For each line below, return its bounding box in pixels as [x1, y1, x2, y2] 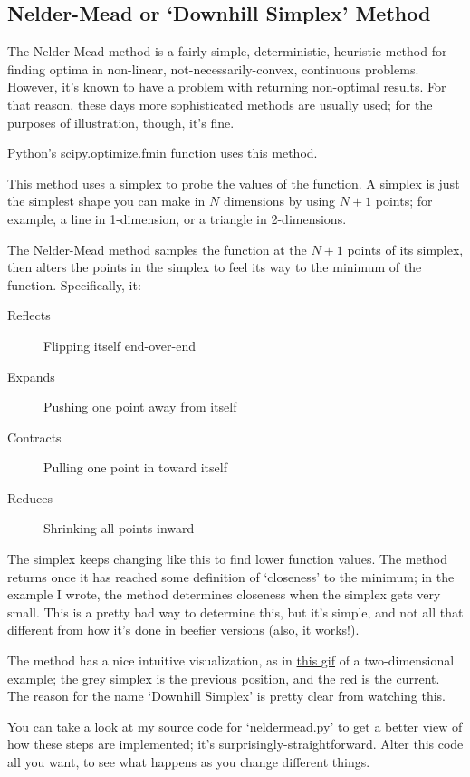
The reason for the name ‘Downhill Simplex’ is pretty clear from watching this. [7, 686, 446, 705]
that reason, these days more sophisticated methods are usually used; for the [7, 94, 433, 113]
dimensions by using [223, 191, 336, 210]
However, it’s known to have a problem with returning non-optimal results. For [7, 77, 446, 96]
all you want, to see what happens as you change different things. [7, 753, 370, 772]
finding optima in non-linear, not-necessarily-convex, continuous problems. [7, 59, 419, 78]
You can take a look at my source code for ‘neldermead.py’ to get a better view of [7, 716, 463, 735]
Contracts [7, 427, 62, 446]
